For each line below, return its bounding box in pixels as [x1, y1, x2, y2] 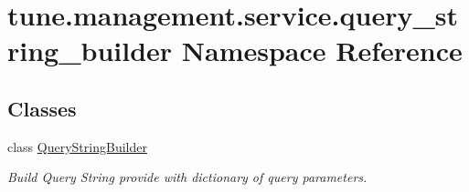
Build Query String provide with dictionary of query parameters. [7, 167, 368, 187]
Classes [7, 94, 77, 122]
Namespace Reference [181, 32, 463, 69]
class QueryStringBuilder [7, 136, 147, 156]
